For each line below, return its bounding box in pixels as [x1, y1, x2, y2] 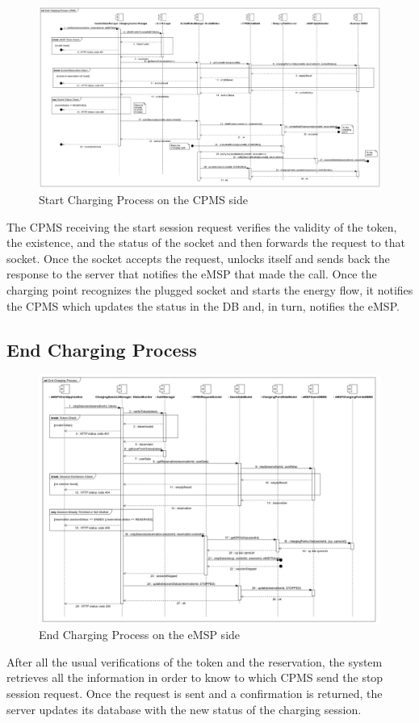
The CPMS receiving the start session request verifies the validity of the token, [6, 218, 397, 235]
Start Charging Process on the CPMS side [39, 191, 248, 208]
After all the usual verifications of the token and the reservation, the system [6, 653, 383, 670]
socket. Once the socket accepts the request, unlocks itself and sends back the [6, 249, 390, 266]
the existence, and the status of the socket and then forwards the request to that [6, 234, 406, 251]
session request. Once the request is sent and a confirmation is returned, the [6, 685, 383, 702]
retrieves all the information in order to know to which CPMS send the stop [6, 669, 383, 686]
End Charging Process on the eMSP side [39, 626, 241, 643]
